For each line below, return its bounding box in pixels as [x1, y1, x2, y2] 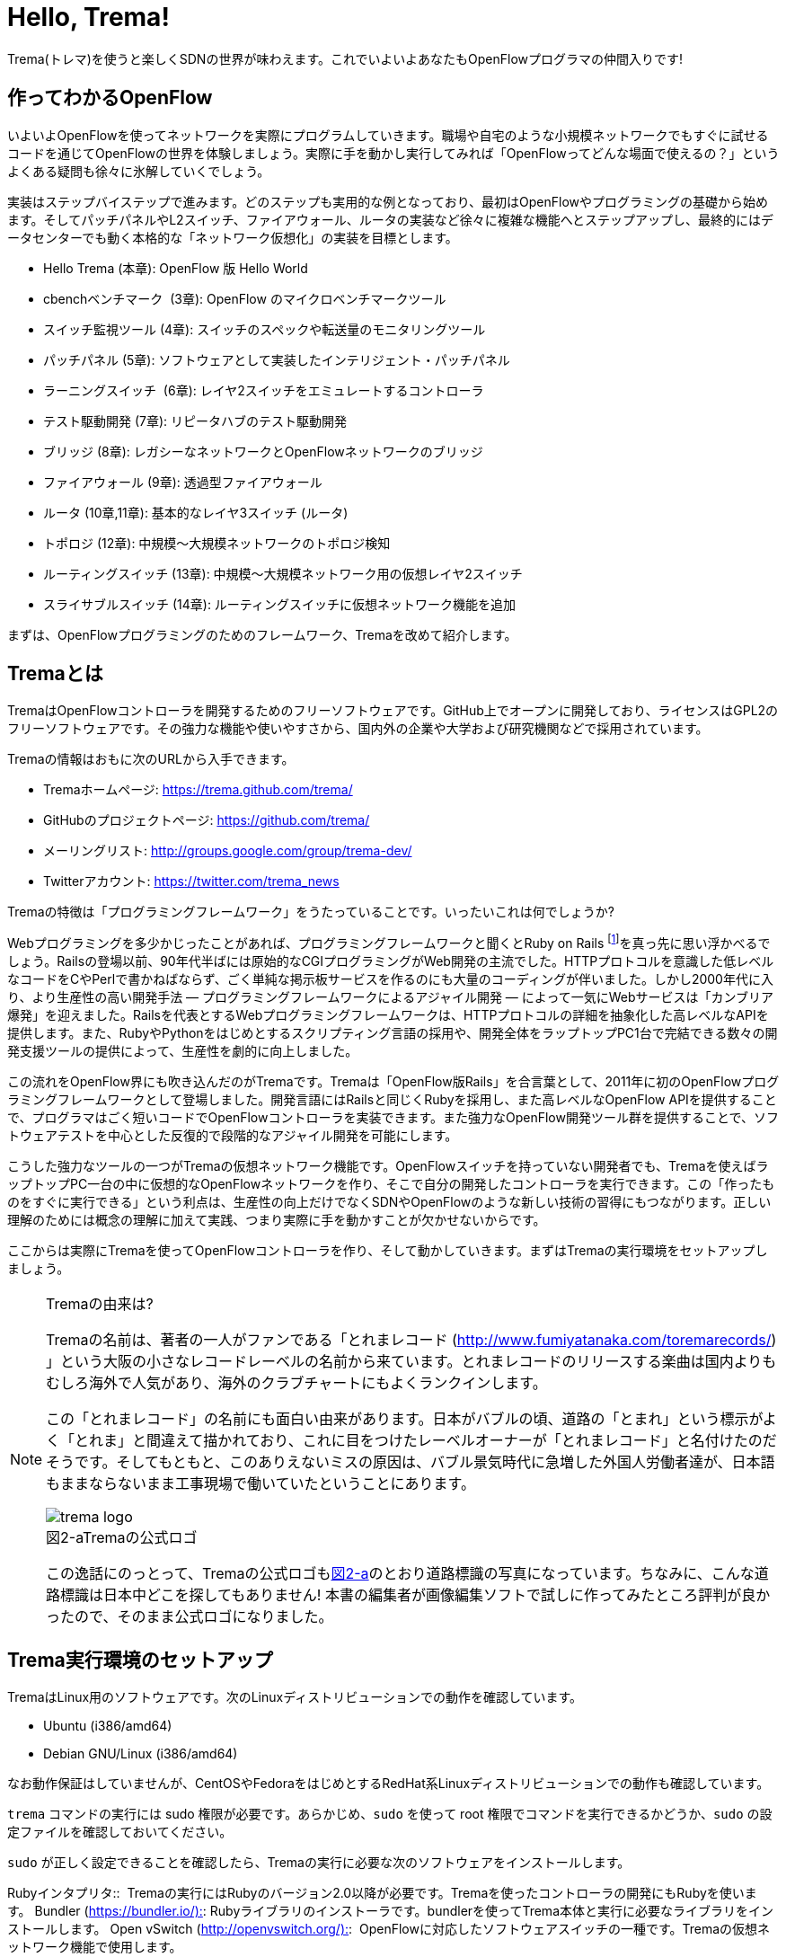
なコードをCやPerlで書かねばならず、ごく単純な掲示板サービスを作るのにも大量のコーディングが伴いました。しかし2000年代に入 [7, 971, 773, 987]
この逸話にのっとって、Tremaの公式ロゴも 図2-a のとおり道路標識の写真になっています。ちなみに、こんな [46, 1564, 755, 1583]
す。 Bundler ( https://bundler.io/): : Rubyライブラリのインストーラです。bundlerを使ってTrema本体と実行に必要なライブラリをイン [7, 1902, 773, 1918]
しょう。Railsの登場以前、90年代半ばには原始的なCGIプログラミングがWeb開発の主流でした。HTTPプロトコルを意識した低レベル [7, 953, 774, 970]
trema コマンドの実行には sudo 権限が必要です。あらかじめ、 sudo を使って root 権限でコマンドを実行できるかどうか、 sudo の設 [7, 1805, 773, 1821]
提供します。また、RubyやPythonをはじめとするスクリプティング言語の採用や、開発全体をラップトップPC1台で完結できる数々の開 [7, 1025, 778, 1041]
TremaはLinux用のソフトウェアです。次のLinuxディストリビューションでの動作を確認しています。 [7, 1688, 583, 1705]
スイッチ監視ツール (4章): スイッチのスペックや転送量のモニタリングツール [43, 321, 486, 337]
